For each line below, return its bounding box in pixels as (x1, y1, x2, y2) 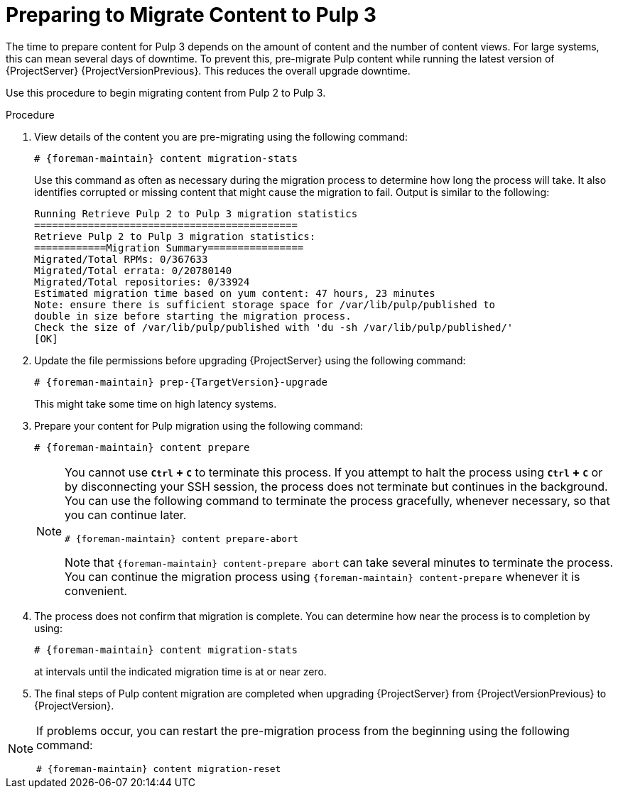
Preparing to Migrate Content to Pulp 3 (6, 3, 376, 27)
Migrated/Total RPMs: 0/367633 (34, 253, 208, 265)
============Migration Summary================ (34, 241, 304, 254)
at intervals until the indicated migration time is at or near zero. (34, 665, 327, 678)
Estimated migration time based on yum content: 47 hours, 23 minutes (34, 287, 435, 299)
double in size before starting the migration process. (34, 310, 352, 322)
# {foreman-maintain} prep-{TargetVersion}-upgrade (34, 376, 328, 388)
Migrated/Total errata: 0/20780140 (34, 264, 232, 276)
